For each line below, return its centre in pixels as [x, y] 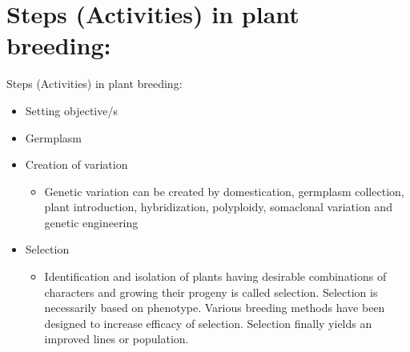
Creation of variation [76, 164]
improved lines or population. [117, 339]
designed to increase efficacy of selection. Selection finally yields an [208, 323]
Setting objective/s [71, 110]
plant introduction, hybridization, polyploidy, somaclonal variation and [218, 207]
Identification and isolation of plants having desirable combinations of [215, 276]
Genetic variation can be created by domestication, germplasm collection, [224, 191]
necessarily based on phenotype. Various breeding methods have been [215, 308]
